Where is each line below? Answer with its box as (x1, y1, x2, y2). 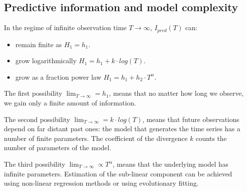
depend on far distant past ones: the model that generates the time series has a (4, 123, 241, 134)
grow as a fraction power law (15, 71, 101, 82)
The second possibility (4, 114, 70, 124)
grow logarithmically (15, 55, 77, 66)
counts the (195, 133, 227, 143)
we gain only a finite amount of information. (4, 98, 136, 108)
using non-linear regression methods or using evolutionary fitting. (4, 178, 199, 188)
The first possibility (4, 88, 62, 98)
